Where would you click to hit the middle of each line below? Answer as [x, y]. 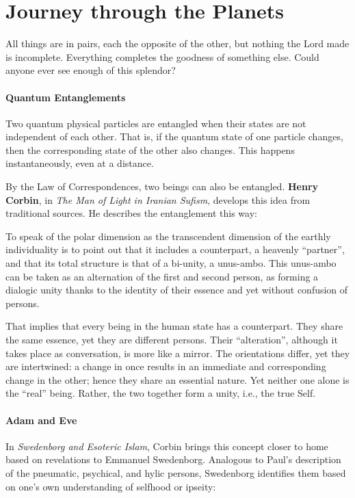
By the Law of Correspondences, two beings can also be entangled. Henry [162, 186]
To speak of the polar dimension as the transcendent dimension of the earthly [168, 236]
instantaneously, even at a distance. [80, 163]
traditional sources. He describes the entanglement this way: [131, 213]
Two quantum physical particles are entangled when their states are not [156, 123]
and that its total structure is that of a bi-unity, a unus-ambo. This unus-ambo [171, 263]
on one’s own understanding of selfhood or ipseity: [111, 486]
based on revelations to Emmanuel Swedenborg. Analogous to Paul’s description [173, 459]
